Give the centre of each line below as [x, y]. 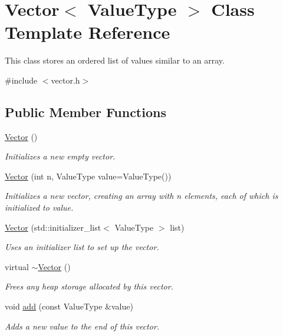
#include [21, 80]
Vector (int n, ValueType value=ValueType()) [88, 176]
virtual [17, 266]
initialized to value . [39, 207]
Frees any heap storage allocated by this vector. [89, 286]
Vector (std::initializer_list [53, 227]
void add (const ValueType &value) [69, 306]
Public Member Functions [85, 112]
